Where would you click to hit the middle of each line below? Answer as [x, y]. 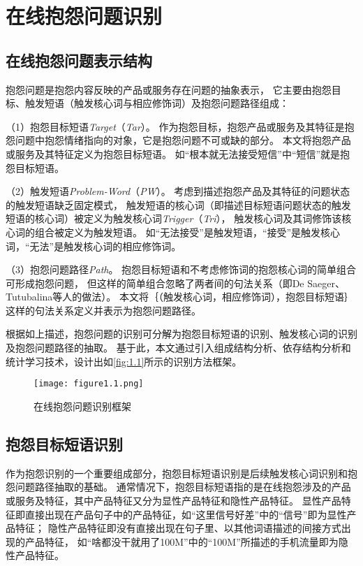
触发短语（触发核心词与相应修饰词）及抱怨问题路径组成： [157, 103]
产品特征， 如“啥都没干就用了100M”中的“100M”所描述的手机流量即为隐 [186, 541]
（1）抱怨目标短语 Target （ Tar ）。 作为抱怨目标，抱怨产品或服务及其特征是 [175, 126]
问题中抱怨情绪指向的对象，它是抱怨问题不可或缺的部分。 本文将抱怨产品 [183, 140]
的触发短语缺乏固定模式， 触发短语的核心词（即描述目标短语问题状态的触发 [178, 204]
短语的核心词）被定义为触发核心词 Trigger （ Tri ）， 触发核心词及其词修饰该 [174, 218]
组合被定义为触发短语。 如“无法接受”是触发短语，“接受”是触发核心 [187, 232]
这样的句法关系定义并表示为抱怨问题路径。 [103, 310]
